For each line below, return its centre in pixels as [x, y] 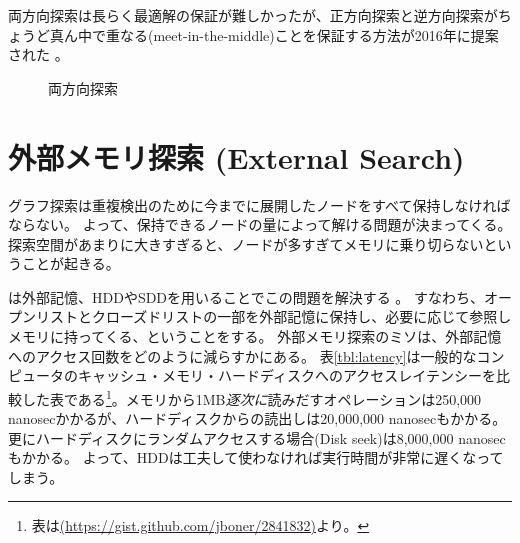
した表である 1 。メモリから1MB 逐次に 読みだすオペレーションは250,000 [251, 397]
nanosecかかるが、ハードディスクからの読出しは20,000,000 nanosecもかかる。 [257, 418]
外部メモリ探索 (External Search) [236, 156]
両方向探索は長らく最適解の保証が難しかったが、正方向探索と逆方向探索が [253, 15]
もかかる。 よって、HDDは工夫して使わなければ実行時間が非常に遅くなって [256, 457]
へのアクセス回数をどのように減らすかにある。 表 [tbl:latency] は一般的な [242, 355]
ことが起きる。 [70, 263]
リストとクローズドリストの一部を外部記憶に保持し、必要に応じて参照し [273, 316]
